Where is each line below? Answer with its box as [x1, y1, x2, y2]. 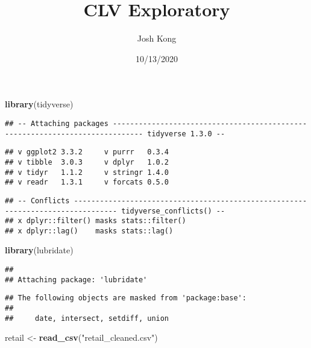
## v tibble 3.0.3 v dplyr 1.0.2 [5, 157, 169, 166]
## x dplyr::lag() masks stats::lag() [5, 226, 174, 235]
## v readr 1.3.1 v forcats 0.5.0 [5, 178, 169, 187]
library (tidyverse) [5, 98, 74, 110]
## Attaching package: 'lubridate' [5, 275, 148, 284]
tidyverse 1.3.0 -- [147, 129, 225, 138]
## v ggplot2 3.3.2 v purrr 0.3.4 [5, 148, 169, 157]
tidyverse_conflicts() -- [121, 206, 225, 215]
